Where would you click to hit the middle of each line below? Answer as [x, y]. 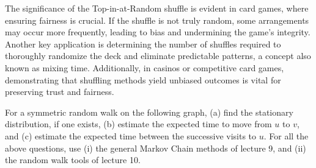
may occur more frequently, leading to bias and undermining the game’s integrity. [158, 32]
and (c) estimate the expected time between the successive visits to [131, 135]
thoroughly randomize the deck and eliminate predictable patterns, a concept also [158, 56]
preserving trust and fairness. [60, 92]
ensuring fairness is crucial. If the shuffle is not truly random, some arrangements [157, 20]
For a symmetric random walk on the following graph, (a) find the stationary [149, 112]
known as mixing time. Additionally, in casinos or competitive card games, [145, 67]
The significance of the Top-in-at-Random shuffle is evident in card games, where [157, 8]
